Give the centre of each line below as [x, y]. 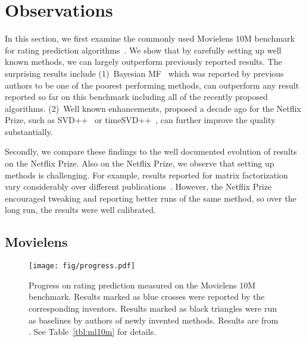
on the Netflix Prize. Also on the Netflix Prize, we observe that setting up [140, 163]
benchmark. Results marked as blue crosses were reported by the [147, 296]
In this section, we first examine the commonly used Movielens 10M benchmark [150, 38]
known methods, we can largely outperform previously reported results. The [143, 62]
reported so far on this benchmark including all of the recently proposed [136, 97]
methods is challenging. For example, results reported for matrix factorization [146, 175]
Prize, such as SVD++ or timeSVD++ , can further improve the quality [140, 120]
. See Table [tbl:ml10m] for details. [93, 332]
